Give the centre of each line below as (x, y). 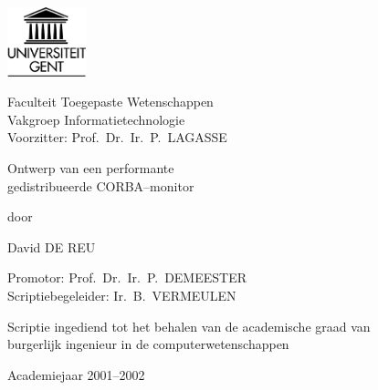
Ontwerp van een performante (91, 167)
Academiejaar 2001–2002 (76, 374)
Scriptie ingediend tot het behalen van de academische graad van (189, 326)
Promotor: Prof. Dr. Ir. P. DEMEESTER (127, 277)
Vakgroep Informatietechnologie (96, 119)
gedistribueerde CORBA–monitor (101, 185)
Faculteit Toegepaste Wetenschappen (110, 102)
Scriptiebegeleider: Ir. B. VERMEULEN (122, 295)
